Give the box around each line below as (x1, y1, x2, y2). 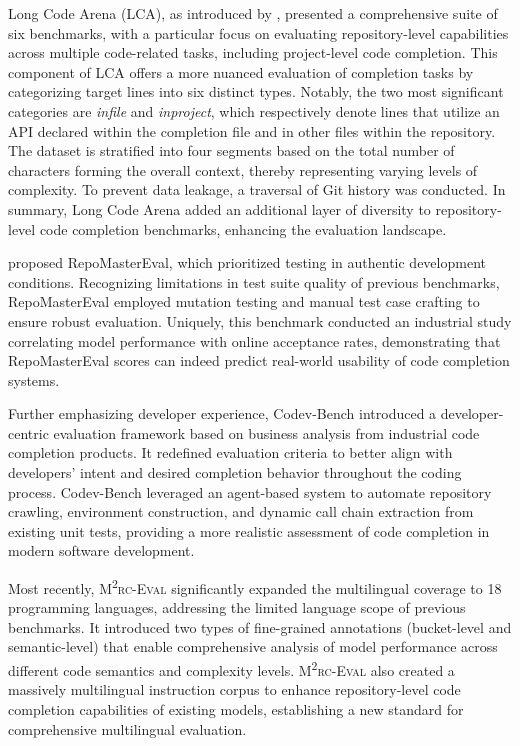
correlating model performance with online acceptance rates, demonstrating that (8, 330, 501, 351)
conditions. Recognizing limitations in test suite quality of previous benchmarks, (8, 271, 500, 292)
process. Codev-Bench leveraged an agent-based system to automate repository (8, 481, 492, 502)
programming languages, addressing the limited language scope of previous (8, 597, 466, 618)
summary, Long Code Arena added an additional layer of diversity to (8, 198, 431, 219)
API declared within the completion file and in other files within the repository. (8, 120, 496, 141)
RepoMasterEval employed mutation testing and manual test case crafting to (8, 291, 480, 312)
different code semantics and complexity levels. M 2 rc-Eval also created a (8, 657, 455, 680)
